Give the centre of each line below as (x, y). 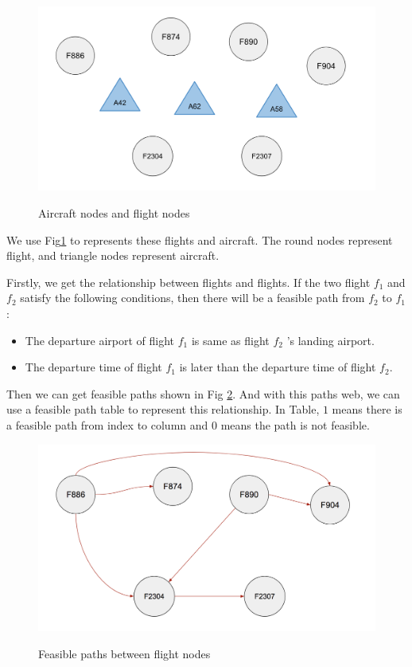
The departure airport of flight (100, 340)
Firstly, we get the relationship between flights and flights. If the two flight (189, 282)
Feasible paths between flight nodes (124, 653)
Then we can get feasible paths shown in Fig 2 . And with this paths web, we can (203, 393)
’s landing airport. (330, 340)
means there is (367, 409)
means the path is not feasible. (295, 424)
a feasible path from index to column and (107, 424)
